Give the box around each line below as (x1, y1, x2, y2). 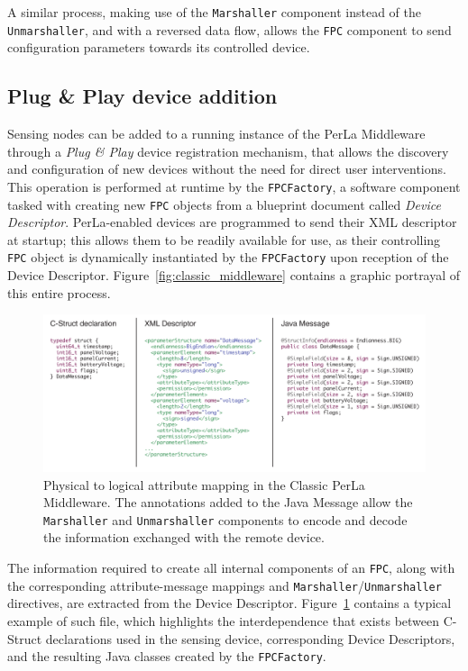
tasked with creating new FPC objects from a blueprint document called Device (7, 195, 441, 213)
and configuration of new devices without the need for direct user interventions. (7, 159, 446, 178)
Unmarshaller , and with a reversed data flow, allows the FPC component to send (7, 20, 452, 39)
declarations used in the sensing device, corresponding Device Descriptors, (45, 629, 455, 648)
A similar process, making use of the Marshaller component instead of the (7, 3, 421, 21)
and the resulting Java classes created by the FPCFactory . (7, 647, 326, 666)
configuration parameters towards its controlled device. (7, 38, 310, 57)
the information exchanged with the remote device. (43, 528, 325, 547)
